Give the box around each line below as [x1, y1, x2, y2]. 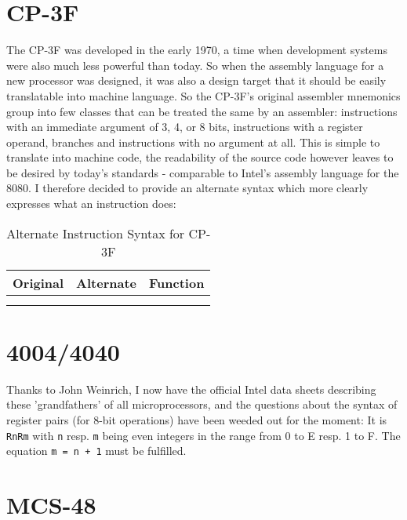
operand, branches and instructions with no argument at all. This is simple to [6, 133, 380, 150]
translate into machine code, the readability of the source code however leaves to [6, 149, 394, 165]
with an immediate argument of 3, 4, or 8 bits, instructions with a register [6, 118, 363, 135]
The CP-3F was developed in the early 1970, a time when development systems [6, 42, 387, 58]
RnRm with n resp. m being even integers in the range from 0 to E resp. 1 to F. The [6, 427, 401, 443]
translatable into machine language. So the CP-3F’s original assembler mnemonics [6, 87, 401, 104]
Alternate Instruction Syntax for [6, 224, 185, 242]
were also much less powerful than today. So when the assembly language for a [6, 56, 384, 73]
